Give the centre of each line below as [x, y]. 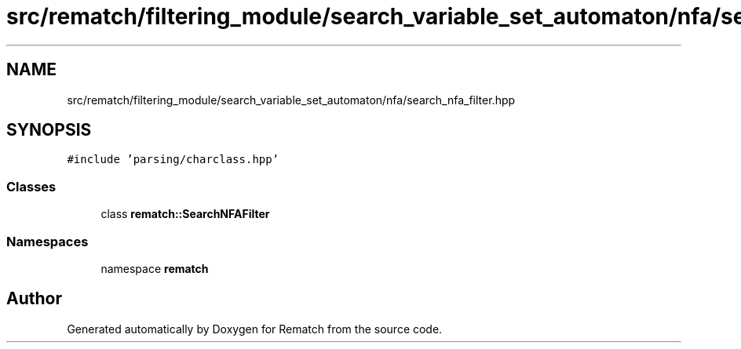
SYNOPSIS [49, 130]
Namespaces [47, 241]
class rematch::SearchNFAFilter [185, 214]
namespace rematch [155, 268]
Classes [31, 186]
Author [34, 299]
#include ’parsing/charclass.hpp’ [173, 160]
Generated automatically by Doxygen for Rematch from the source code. [255, 329]
